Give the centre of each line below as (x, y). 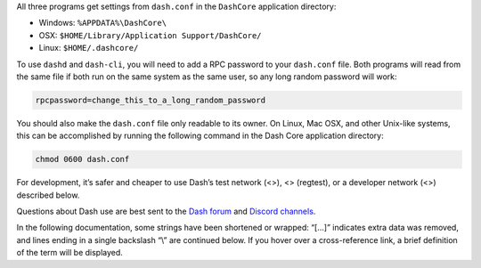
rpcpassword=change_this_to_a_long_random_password (151, 100)
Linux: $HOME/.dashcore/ (89, 48)
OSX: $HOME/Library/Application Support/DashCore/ (150, 35)
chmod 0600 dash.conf (82, 159)
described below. (48, 195)
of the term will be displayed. (70, 253)
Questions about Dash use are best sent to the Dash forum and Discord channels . (166, 211)
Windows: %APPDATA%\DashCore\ (103, 23)
